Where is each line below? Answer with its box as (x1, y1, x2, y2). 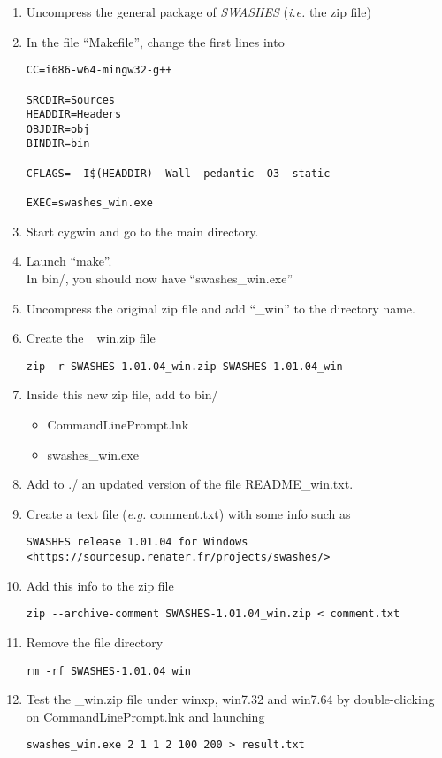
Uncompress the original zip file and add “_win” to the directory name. (26, 298, 415, 317)
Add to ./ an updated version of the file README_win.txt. (26, 475, 354, 493)
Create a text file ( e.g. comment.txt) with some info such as (26, 504, 351, 522)
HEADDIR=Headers (26, 108, 122, 121)
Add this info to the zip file (26, 576, 174, 594)
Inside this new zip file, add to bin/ (26, 385, 218, 404)
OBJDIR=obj (26, 122, 90, 135)
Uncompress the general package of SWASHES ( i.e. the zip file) (26, 3, 371, 20)
